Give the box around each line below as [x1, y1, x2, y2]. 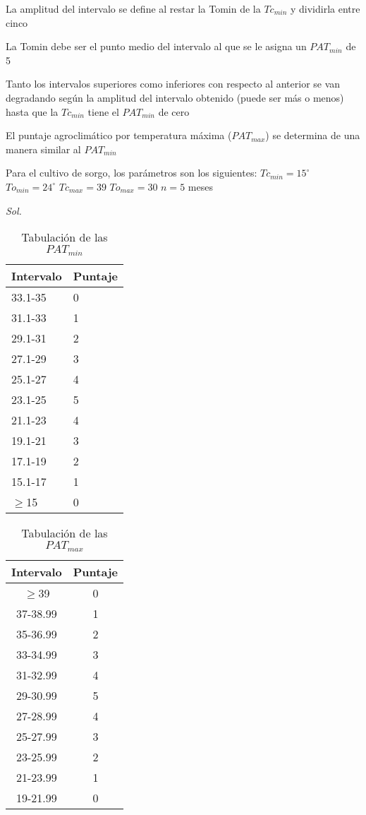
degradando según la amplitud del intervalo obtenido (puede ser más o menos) [6, 90, 344, 105]
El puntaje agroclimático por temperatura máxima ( [6, 128, 232, 143]
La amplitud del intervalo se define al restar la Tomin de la [6, 1, 261, 16]
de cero [158, 104, 190, 119]
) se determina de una [265, 128, 360, 143]
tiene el [87, 104, 119, 119]
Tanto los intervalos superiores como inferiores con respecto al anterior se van [6, 76, 341, 91]
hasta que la [6, 104, 59, 119]
